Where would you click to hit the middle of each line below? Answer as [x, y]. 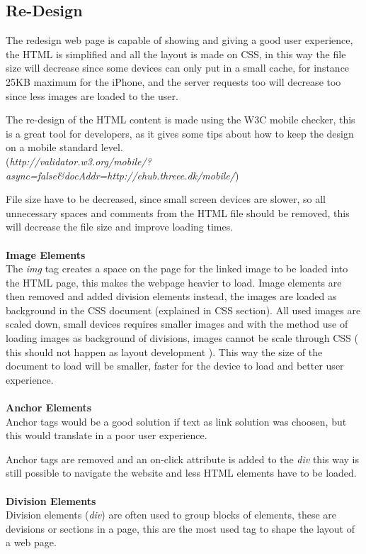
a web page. [31, 542]
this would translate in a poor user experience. [107, 435]
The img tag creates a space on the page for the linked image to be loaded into [177, 268]
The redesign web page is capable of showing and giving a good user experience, [179, 40]
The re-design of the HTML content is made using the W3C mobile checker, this [181, 120]
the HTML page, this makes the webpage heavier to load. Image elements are [174, 282]
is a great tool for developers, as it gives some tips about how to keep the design [180, 133]
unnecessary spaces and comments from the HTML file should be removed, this [178, 212]
